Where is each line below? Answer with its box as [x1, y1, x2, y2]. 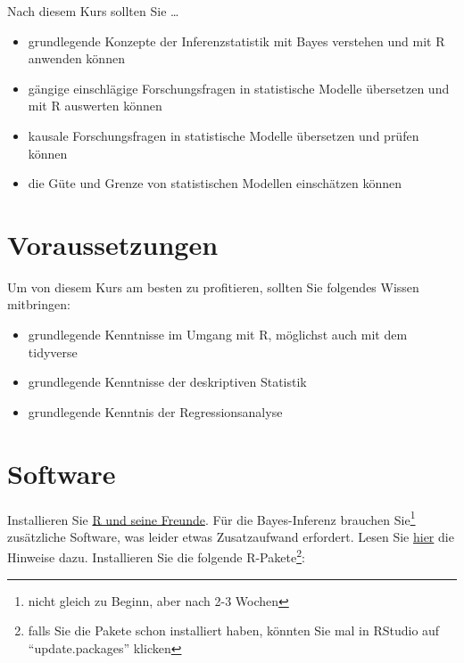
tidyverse [28, 342, 78, 361]
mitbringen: [7, 295, 70, 314]
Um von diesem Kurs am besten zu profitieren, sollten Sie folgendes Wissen [7, 277, 419, 296]
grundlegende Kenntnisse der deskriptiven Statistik [28, 372, 307, 391]
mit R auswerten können [28, 96, 162, 115]
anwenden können [28, 49, 125, 68]
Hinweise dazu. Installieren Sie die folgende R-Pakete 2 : [7, 545, 305, 567]
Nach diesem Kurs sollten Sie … [7, 2, 179, 20]
